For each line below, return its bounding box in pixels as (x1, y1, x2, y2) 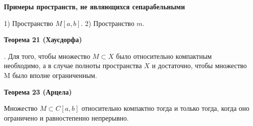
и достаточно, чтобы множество (152, 60, 247, 71)
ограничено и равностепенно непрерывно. (4, 112, 129, 123)
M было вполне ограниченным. (4, 70, 97, 80)
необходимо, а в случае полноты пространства (4, 60, 142, 71)
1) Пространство (4, 18, 53, 28)
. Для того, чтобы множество (4, 50, 91, 61)
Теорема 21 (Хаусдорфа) (4, 34, 82, 45)
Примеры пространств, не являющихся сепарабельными (4, 1, 185, 11)
